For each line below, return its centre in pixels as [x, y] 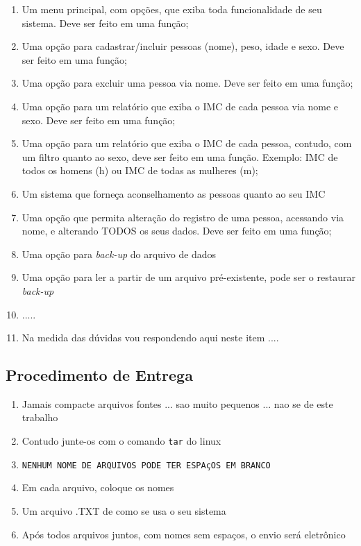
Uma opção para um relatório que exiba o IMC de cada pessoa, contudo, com [187, 143]
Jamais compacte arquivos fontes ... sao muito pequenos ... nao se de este [177, 403]
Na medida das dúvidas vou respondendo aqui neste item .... [150, 338]
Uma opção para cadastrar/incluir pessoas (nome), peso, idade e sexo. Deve [183, 46]
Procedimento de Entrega [99, 375]
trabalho [40, 417]
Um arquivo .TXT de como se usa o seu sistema [124, 510]
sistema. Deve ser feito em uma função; [105, 23]
